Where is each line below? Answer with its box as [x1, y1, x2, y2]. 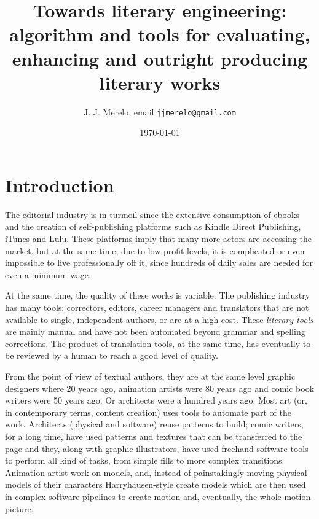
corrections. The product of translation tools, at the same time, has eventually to [5, 337, 311, 349]
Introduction [5, 172, 114, 197]
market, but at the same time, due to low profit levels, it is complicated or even [5, 244, 305, 257]
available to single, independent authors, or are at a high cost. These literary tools [5, 313, 313, 326]
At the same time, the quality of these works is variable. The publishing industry [5, 289, 310, 302]
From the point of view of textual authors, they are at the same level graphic [5, 370, 296, 382]
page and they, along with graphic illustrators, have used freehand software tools [5, 442, 309, 455]
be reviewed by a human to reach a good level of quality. [5, 349, 218, 362]
